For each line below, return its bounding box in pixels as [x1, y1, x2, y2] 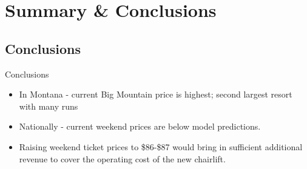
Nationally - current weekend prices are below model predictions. [19, 120, 261, 133]
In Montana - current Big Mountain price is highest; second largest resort [19, 88, 292, 101]
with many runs [19, 99, 78, 112]
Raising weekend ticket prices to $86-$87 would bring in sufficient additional [19, 140, 303, 153]
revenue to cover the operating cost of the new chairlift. [19, 152, 226, 165]
